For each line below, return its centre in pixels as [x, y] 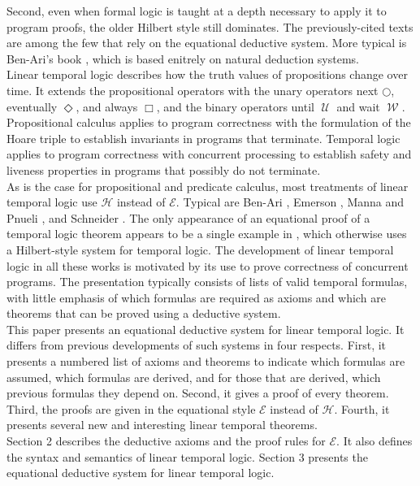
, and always [107, 106]
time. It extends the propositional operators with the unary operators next [193, 90]
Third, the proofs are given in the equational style [131, 408]
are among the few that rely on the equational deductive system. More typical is [207, 43]
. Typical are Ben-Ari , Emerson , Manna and [290, 202]
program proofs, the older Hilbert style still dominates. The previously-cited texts [210, 26]
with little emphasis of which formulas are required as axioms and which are [196, 297]
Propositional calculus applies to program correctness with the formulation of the [209, 122]
